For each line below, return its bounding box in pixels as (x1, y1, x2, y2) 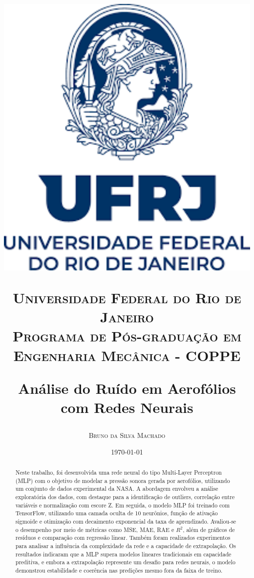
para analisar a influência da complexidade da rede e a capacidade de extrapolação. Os (15, 542, 236, 550)
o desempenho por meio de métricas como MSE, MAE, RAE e (15, 525, 174, 533)
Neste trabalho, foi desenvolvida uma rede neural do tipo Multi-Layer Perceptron (15, 468, 222, 477)
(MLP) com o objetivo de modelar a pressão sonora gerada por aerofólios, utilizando (15, 476, 230, 484)
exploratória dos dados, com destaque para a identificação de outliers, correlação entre (15, 493, 235, 501)
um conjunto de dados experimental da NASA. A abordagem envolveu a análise (15, 484, 218, 493)
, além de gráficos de (183, 525, 235, 533)
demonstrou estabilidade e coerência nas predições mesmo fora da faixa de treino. (15, 566, 223, 575)
